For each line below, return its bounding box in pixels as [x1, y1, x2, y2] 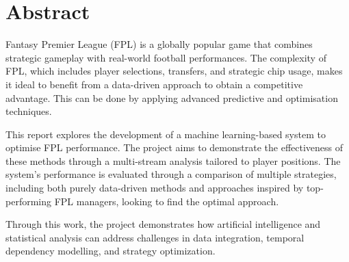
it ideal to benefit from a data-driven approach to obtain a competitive [5, 77, 303, 91]
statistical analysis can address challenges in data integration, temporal [5, 230, 305, 244]
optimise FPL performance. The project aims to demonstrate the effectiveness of [5, 140, 344, 155]
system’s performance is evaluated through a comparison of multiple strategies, [5, 167, 337, 181]
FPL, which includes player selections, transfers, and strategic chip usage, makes [5, 64, 343, 78]
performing [5, 194, 51, 208]
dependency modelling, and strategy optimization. [5, 244, 216, 258]
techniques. [5, 104, 52, 118]
